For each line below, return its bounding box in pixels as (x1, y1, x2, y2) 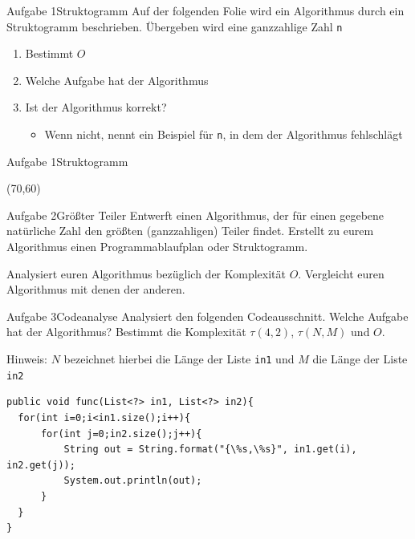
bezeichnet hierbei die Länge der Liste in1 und (63, 351, 295, 367)
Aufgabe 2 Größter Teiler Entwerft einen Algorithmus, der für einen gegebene (6, 206, 384, 223)
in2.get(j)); (6, 459, 75, 471)
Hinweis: (6, 351, 48, 367)
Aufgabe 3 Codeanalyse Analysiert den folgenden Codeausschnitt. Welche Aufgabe (6, 307, 409, 324)
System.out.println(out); (63, 475, 202, 487)
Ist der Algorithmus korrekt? (25, 99, 167, 115)
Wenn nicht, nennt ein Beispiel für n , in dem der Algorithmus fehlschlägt (44, 126, 403, 143)
